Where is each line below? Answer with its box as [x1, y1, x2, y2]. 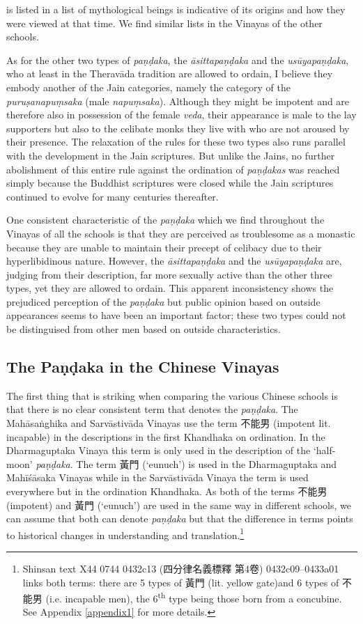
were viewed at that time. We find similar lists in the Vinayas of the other [6, 15, 323, 30]
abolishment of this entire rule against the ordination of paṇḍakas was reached [6, 162, 340, 176]
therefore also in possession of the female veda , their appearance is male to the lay [6, 107, 357, 122]
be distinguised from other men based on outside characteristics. [6, 322, 281, 336]
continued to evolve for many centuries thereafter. [6, 189, 219, 203]
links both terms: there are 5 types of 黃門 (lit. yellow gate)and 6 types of [22, 575, 339, 589]
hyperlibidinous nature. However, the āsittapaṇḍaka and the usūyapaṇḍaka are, [6, 253, 342, 268]
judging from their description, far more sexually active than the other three [6, 267, 332, 281]
